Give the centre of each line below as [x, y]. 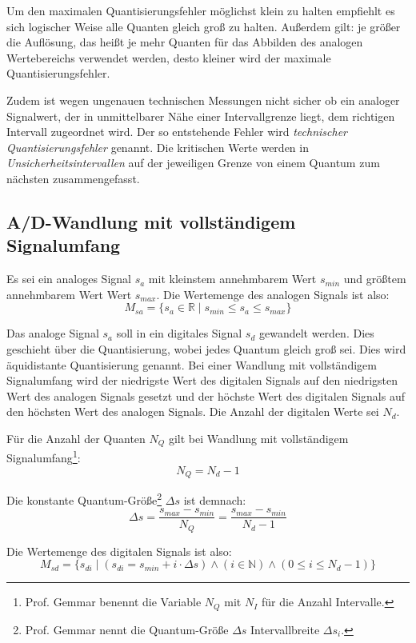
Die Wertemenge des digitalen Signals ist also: [119, 551]
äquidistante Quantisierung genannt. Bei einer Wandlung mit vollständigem [192, 364]
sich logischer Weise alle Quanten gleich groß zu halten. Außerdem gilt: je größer [204, 26]
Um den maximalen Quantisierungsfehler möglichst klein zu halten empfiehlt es [201, 10]
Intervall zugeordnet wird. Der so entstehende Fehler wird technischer [177, 132]
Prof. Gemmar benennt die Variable [113, 602]
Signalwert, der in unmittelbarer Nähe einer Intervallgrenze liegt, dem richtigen [201, 116]
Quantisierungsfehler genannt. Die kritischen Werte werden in [158, 147]
